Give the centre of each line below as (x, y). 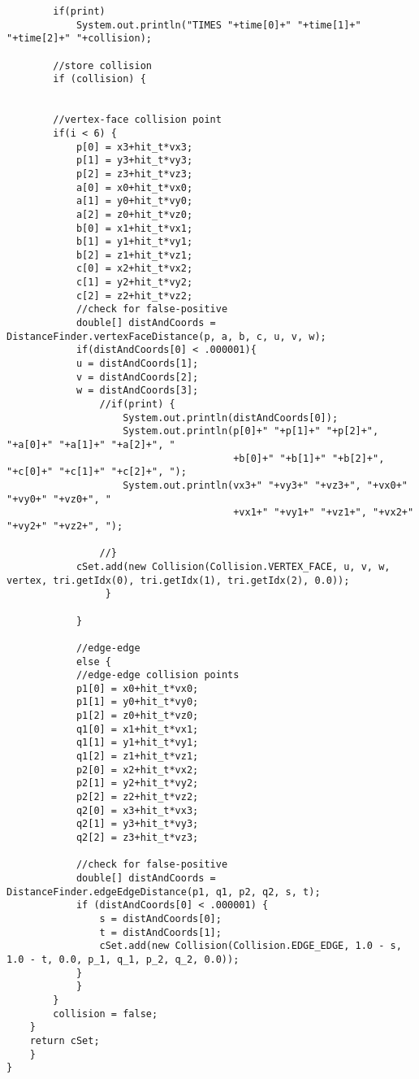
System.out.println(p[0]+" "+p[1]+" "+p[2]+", (251, 431)
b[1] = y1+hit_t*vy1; (134, 242)
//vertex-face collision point (137, 120)
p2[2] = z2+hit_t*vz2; (137, 797)
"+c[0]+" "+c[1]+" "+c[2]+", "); (97, 472)
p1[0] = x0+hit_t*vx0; (137, 688)
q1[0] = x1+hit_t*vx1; (137, 729)
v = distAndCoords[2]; (137, 377)
